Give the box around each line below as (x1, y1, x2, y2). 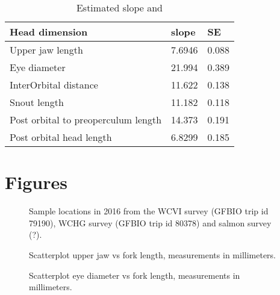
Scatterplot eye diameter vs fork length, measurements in (29, 269, 240, 281)
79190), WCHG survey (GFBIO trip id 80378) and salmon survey (29, 216, 272, 229)
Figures (5, 170, 67, 194)
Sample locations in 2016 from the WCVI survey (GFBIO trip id (29, 205, 269, 217)
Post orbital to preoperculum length (10, 113, 162, 126)
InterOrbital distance (10, 78, 98, 92)
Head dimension (10, 25, 88, 39)
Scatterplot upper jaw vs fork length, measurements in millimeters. (29, 248, 276, 261)
